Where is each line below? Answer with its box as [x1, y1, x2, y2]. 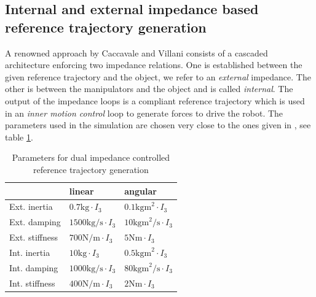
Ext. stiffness [9, 231, 58, 244]
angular [124, 184, 157, 197]
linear [69, 184, 94, 197]
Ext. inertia [9, 200, 53, 213]
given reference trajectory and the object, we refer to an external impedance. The [5, 70, 311, 83]
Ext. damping [9, 215, 61, 228]
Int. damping [9, 261, 58, 274]
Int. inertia [9, 245, 50, 258]
